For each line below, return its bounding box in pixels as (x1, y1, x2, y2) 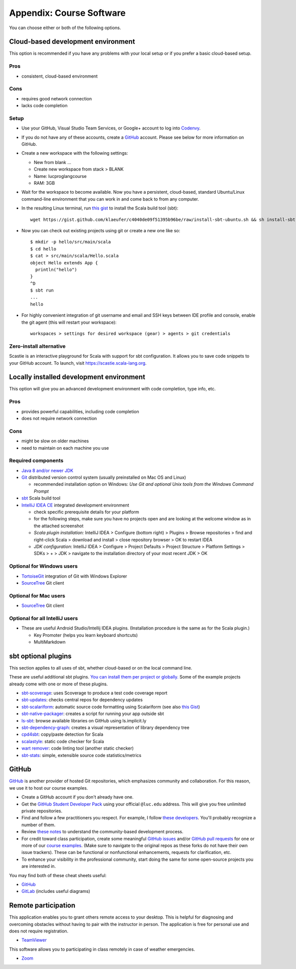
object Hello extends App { (30, 260, 98, 265)
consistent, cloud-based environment (21, 73, 98, 79)
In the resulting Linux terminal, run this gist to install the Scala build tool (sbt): (21, 205, 179, 211)
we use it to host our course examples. (9, 785, 88, 791)
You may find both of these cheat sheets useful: (9, 872, 107, 878)
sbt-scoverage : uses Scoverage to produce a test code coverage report (21, 690, 168, 696)
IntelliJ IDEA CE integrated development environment (21, 502, 129, 508)
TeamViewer (21, 937, 47, 943)
